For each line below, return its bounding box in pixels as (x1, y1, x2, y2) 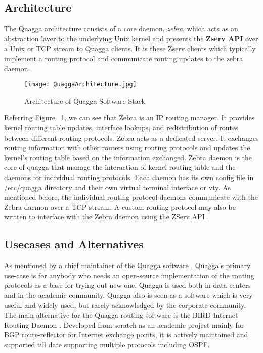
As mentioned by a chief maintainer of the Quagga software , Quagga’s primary (4, 260, 251, 271)
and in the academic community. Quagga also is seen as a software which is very (4, 289, 253, 300)
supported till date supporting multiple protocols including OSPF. (4, 339, 210, 349)
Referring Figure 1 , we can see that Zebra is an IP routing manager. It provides (4, 112, 255, 123)
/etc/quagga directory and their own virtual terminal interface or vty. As (4, 182, 231, 192)
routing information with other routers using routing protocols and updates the (4, 142, 250, 153)
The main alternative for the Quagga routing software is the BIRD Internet (4, 310, 238, 320)
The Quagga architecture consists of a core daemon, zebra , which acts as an (4, 23, 238, 34)
